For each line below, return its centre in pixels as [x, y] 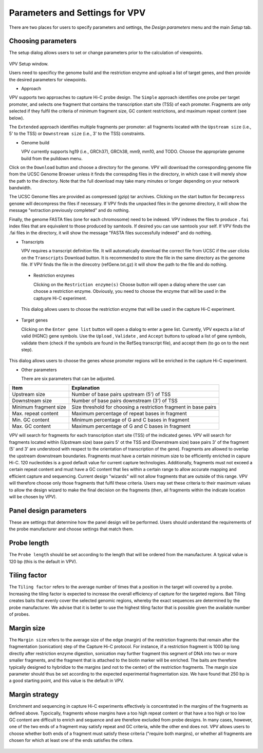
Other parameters [39, 370]
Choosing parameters [43, 41]
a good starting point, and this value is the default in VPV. [66, 681]
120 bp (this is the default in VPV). [43, 561]
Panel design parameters [48, 511]
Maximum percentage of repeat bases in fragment [129, 414]
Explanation [85, 388]
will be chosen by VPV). [33, 496]
